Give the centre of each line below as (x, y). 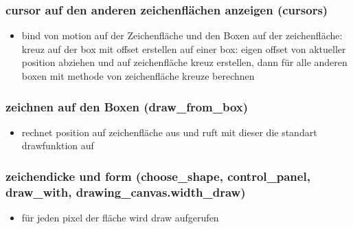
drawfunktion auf (58, 145)
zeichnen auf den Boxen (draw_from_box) (127, 106)
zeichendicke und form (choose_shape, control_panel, (158, 176)
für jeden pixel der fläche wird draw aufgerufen (120, 218)
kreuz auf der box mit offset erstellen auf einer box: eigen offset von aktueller (184, 48)
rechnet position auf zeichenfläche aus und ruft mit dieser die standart (169, 132)
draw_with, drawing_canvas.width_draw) (126, 192)
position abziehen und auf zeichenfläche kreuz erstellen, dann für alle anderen (184, 62)
